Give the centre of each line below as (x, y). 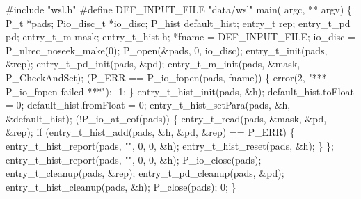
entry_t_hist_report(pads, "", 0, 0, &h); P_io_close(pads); (134, 159)
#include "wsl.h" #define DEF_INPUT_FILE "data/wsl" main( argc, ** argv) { (179, 9)
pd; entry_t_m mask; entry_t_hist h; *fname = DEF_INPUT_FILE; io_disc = (180, 37)
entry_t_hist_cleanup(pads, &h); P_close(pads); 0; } (121, 186)
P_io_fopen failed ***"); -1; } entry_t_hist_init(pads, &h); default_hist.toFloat (180, 91)
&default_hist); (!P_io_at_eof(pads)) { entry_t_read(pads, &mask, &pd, (166, 118)
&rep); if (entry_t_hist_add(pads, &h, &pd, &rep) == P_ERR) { (150, 132)
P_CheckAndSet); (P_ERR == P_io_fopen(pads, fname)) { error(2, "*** (166, 77)
